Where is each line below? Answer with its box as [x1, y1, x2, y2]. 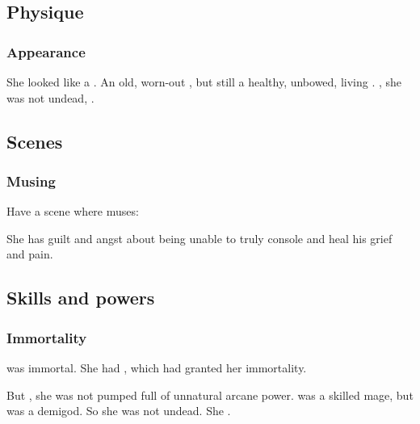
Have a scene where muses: [6, 203, 139, 220]
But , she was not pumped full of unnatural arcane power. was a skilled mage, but [6, 386, 414, 403]
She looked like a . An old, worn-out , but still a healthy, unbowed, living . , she [6, 73, 402, 90]
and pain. [6, 246, 53, 262]
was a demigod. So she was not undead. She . [6, 402, 231, 419]
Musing [6, 170, 56, 191]
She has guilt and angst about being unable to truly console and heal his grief [6, 229, 393, 246]
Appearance [6, 41, 86, 61]
